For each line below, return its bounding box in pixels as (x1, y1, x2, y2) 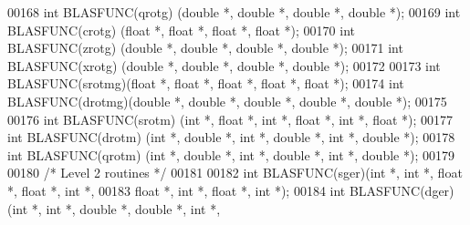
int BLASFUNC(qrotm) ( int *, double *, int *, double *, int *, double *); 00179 (7, 145, 454, 164)
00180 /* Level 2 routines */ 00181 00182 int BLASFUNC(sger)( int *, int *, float (7, 163, 463, 182)
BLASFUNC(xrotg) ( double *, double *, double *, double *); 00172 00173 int (7, 56, 441, 75)
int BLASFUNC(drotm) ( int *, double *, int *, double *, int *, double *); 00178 (7, 128, 455, 147)
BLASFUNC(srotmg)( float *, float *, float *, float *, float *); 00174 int (7, 74, 404, 93)
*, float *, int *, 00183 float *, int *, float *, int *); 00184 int (7, 180, 346, 199)
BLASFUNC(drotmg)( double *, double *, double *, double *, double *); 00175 (7, 91, 447, 110)
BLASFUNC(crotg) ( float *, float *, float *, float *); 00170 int (7, 20, 356, 39)
